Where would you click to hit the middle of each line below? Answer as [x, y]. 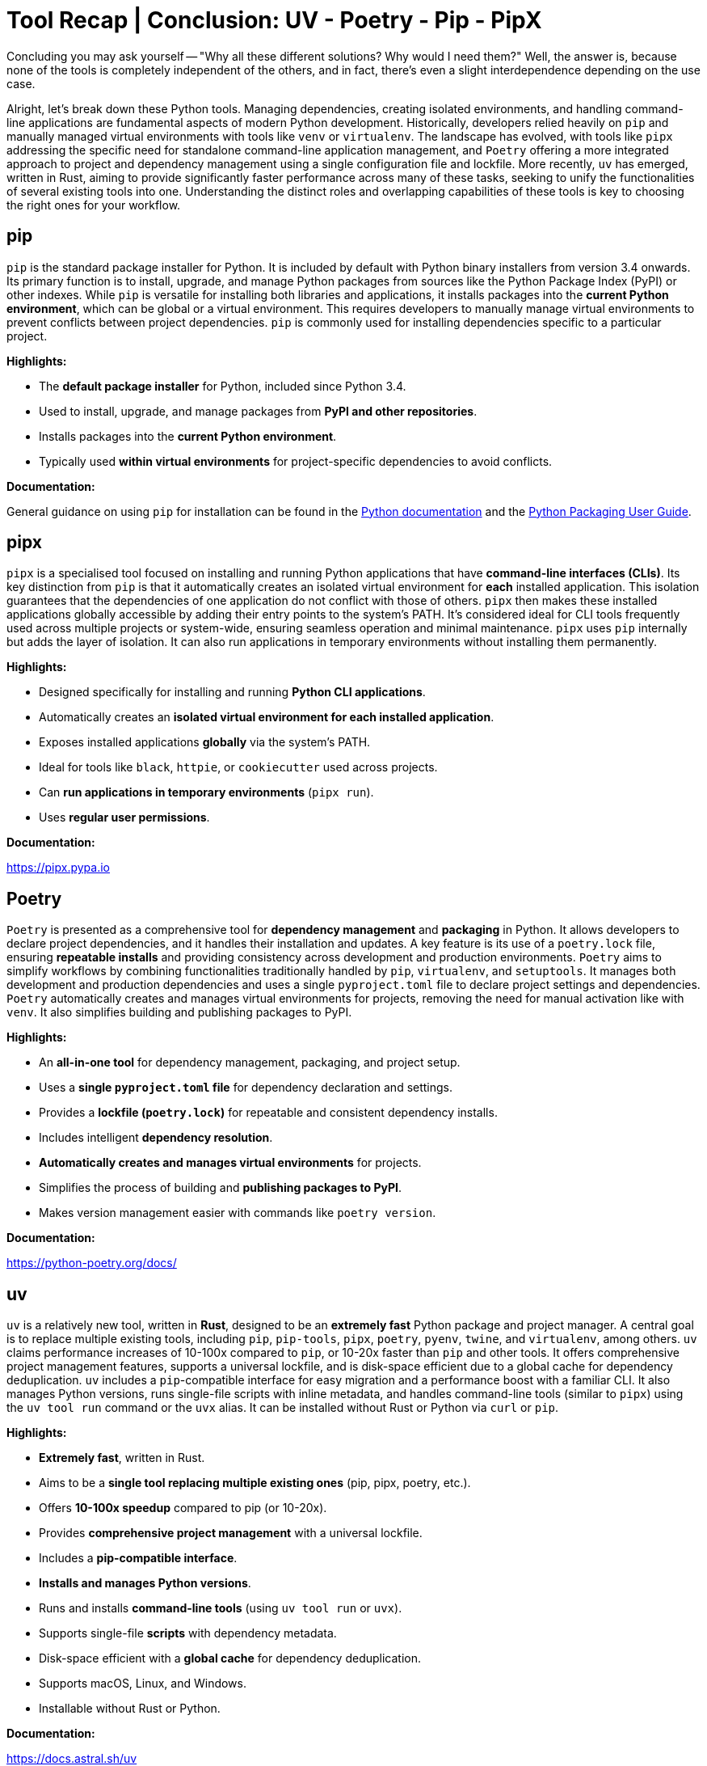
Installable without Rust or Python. [130, 1709]
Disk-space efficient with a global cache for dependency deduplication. [230, 1658]
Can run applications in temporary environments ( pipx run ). [206, 792]
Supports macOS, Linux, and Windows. [143, 1684]
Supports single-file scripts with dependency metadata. [188, 1633]
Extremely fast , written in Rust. [122, 1458]
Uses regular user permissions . [124, 818]
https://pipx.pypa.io [58, 868]
